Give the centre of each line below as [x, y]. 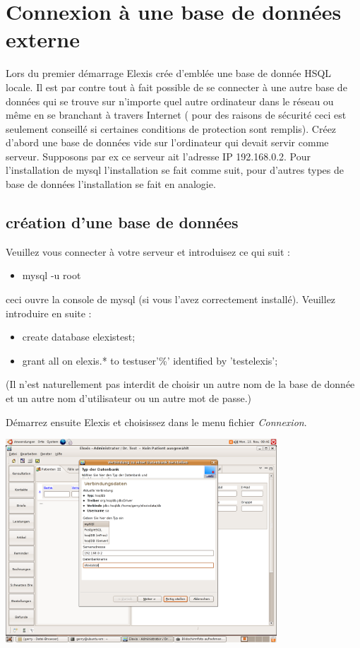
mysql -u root [52, 275]
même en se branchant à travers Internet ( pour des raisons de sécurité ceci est [176, 115]
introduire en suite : [49, 313]
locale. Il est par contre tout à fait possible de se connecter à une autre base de [176, 87]
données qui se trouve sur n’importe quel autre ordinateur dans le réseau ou [170, 101]
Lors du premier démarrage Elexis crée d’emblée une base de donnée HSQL [169, 73]
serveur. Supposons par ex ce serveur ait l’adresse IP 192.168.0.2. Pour [158, 156]
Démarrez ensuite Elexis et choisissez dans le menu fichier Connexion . [156, 422]
